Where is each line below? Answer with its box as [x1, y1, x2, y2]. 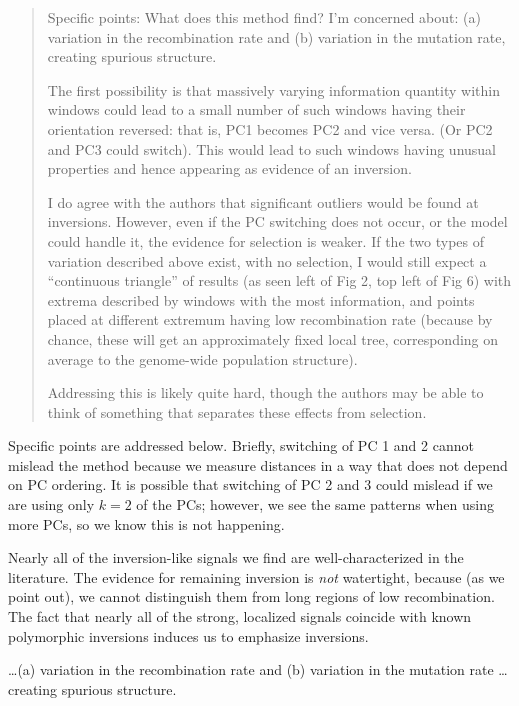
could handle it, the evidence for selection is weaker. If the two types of [47, 230, 485, 251]
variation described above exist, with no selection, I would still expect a [47, 250, 487, 271]
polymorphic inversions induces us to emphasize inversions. [8, 625, 369, 646]
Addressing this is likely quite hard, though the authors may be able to [47, 382, 484, 403]
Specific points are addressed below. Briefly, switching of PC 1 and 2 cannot [8, 435, 474, 456]
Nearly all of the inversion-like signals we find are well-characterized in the [8, 547, 464, 568]
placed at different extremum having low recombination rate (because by [47, 309, 493, 330]
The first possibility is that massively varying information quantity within [47, 79, 500, 100]
